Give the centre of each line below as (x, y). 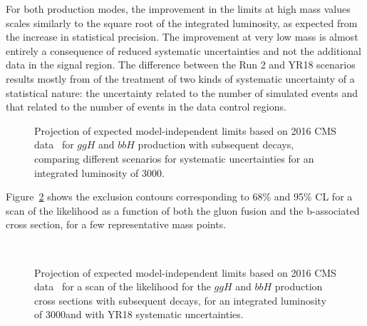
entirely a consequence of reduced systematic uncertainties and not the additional (183, 50)
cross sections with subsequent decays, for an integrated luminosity (180, 300)
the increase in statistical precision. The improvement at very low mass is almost (182, 37)
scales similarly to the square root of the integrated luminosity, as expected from (182, 22)
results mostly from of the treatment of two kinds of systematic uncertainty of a (180, 78)
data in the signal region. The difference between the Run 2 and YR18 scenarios (181, 65)
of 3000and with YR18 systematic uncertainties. (139, 314)
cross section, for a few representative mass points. (116, 224)
